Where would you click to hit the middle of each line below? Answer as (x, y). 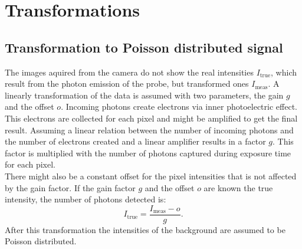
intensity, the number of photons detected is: (86, 199)
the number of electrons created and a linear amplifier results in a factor (135, 141)
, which (284, 72)
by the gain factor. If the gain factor (70, 187)
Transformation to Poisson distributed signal (144, 47)
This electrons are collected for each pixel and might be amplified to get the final (151, 118)
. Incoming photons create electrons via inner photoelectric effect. (179, 107)
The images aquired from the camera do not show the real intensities (129, 72)
